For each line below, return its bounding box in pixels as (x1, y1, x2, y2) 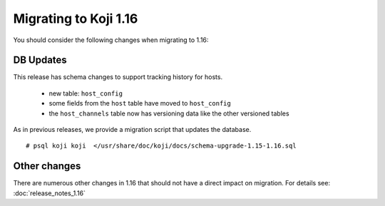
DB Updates (13, 54, 67, 66)
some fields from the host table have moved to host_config (48, 99, 231, 108)
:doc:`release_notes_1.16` (13, 189, 86, 197)
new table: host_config (48, 89, 123, 98)
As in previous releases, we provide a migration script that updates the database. (13, 125, 252, 134)
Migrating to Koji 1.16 (13, 11, 138, 26)
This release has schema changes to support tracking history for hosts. (13, 73, 223, 81)
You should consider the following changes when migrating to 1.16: (13, 36, 209, 44)
